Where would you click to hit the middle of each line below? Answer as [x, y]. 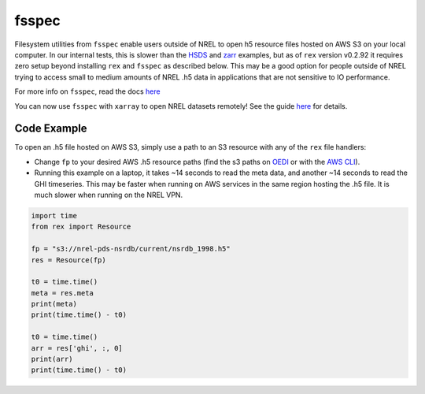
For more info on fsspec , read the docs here [87, 91]
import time [54, 216]
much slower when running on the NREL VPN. [109, 195]
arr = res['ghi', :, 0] [77, 348]
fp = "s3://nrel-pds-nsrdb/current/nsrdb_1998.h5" [131, 249]
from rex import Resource [81, 227]
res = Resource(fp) [68, 260]
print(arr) [52, 359]
